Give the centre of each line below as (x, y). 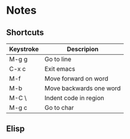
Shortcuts (25, 33)
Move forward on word (76, 78)
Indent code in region (74, 98)
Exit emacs (60, 69)
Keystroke (24, 49)
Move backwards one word (83, 88)
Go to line (58, 59)
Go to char (59, 108)
